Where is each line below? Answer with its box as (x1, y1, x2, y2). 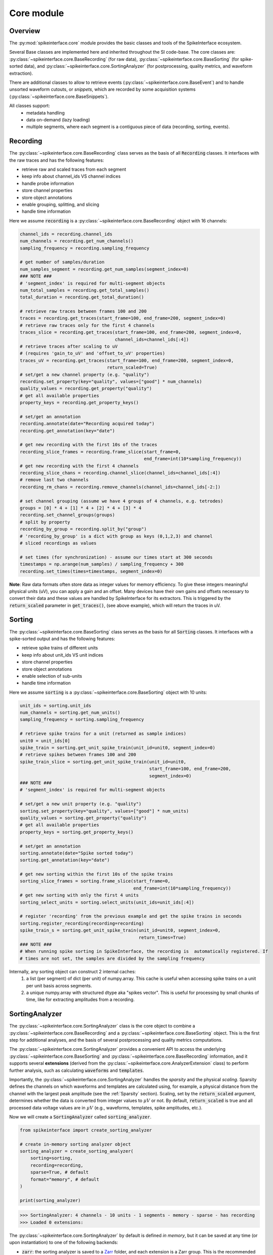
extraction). (9, 70, 34, 76)
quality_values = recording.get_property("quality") (20, 386, 152, 392)
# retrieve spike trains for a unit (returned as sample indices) (20, 731, 186, 736)
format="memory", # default (30, 1176, 100, 1182)
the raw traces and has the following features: (9, 157, 104, 163)
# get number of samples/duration (20, 259, 105, 265)
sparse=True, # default (30, 1170, 89, 1175)
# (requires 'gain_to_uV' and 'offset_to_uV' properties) (20, 350, 165, 356)
